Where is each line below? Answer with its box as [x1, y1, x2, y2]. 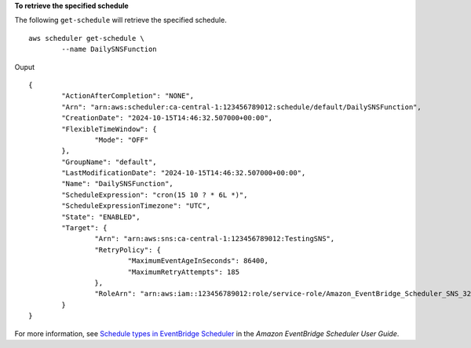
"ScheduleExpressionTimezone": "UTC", [61, 201, 211, 211]
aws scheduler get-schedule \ [28, 34, 145, 42]
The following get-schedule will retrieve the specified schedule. [14, 16, 227, 25]
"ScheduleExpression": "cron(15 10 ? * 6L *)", [61, 190, 248, 200]
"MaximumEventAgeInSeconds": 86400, [127, 256, 268, 266]
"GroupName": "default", [61, 157, 157, 167]
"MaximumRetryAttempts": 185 [127, 267, 239, 277]
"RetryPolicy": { [94, 245, 161, 255]
